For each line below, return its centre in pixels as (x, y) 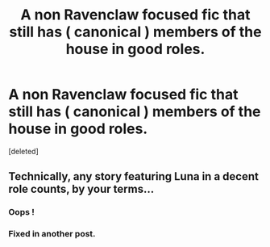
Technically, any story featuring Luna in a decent (134, 176)
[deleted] (23, 151)
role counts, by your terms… (81, 189)
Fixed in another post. (52, 234)
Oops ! (21, 212)
